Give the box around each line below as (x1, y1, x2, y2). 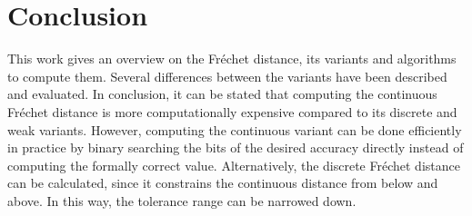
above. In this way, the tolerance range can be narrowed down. (7, 191, 357, 210)
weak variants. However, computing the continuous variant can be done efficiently (7, 120, 462, 139)
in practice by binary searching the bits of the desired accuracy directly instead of (7, 138, 464, 157)
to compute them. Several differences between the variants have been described (7, 66, 447, 85)
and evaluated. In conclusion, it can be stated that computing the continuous (7, 84, 437, 103)
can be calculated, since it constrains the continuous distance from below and (7, 173, 438, 192)
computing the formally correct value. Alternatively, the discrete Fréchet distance (7, 155, 460, 174)
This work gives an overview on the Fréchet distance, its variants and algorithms (7, 49, 457, 68)
